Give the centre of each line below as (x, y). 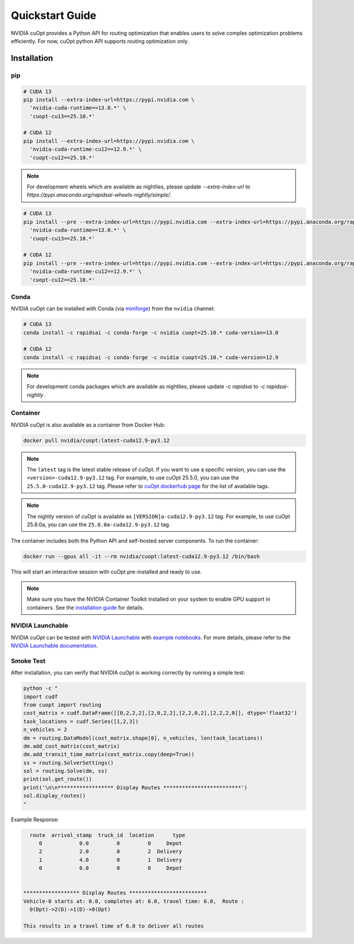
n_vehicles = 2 (45, 730)
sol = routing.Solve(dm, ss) (65, 771)
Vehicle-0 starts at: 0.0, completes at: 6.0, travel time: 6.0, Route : (134, 901)
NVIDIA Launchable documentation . (55, 646)
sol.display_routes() (55, 796)
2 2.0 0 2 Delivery (110, 852)
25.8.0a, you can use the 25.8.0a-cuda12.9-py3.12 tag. (99, 525)
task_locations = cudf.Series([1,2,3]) (81, 721)
